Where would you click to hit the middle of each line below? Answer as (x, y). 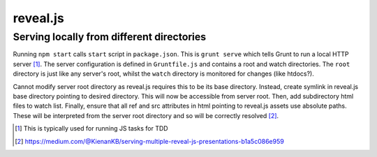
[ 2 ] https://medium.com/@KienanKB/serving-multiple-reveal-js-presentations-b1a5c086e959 (149, 141)
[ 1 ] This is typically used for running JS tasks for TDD (91, 129)
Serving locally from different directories (110, 37)
